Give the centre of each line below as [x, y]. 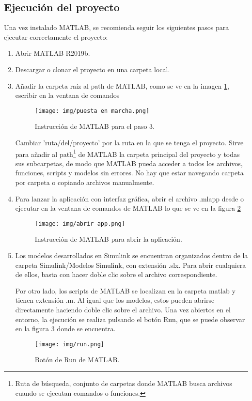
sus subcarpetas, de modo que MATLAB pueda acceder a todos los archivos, [129, 163]
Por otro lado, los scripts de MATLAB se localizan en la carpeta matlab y [125, 290]
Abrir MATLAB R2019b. [53, 53]
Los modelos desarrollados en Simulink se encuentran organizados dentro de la [132, 255]
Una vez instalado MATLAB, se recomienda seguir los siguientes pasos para [117, 27]
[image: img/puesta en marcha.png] [92, 111]
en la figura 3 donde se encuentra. [65, 329]
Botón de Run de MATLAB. [77, 360]
